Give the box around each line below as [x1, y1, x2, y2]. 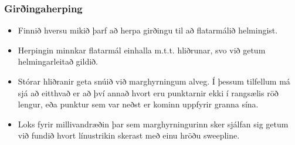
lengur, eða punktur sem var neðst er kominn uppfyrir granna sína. [18, 98, 259, 110]
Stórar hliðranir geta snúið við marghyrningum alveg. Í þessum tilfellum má [18, 75, 290, 87]
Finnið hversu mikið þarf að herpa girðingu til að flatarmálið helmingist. [18, 24, 278, 36]
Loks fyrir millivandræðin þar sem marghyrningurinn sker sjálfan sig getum [18, 117, 289, 130]
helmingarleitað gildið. [18, 55, 98, 68]
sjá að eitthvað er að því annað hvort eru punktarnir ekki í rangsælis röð [18, 86, 279, 99]
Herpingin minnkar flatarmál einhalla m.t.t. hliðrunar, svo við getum [18, 43, 266, 56]
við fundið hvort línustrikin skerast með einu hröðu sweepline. [18, 129, 240, 141]
